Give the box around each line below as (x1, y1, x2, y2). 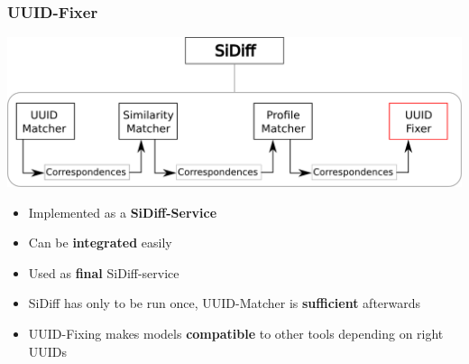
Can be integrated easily (28, 233, 172, 252)
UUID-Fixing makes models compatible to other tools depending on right (28, 324, 444, 343)
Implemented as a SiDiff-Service (28, 202, 217, 221)
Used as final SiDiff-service (28, 263, 179, 282)
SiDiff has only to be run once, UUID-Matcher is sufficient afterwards (28, 294, 421, 313)
